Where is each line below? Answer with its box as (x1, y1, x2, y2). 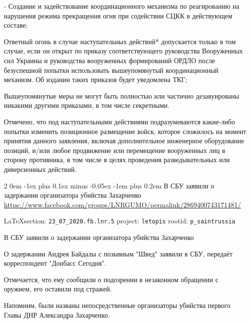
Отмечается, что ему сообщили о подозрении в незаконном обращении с (4, 274, 219, 284)
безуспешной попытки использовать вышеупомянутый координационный (4, 65, 219, 75)
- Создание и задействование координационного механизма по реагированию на (4, 1, 239, 11)
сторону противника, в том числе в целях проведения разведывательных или (4, 154, 230, 165)
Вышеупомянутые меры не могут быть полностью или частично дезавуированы (4, 90, 239, 101)
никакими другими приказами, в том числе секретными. (4, 100, 170, 110)
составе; (4, 20, 28, 30)
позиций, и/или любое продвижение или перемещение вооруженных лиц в (4, 145, 225, 155)
